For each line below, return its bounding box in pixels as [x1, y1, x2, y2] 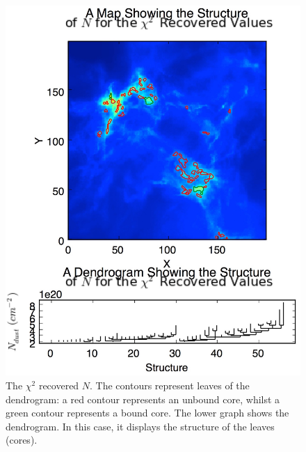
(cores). [6, 432, 38, 447]
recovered [38, 378, 79, 393]
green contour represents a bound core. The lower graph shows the [6, 405, 289, 420]
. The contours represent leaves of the [90, 378, 250, 393]
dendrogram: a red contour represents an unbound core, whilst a [6, 391, 280, 406]
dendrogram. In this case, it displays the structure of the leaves [6, 419, 275, 433]
